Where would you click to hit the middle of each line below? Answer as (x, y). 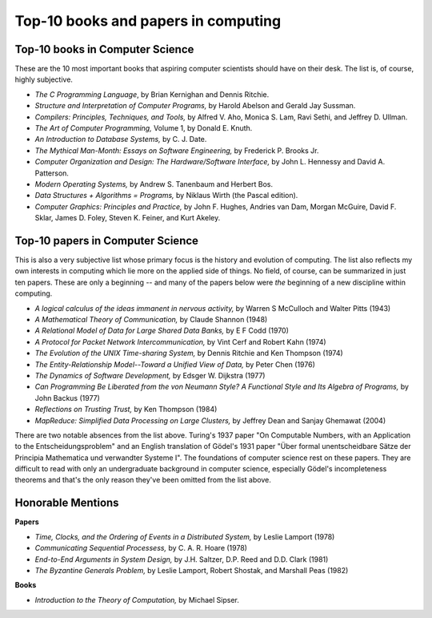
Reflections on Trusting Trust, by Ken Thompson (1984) (126, 410)
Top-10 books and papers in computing (148, 21)
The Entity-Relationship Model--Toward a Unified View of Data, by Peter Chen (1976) (175, 364)
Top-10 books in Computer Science (104, 49)
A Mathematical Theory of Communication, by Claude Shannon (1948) (151, 319)
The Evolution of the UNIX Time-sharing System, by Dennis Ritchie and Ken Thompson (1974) (189, 353)
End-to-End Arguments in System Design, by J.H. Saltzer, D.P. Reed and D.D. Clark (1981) (182, 559)
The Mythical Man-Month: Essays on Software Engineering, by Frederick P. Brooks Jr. (177, 150)
